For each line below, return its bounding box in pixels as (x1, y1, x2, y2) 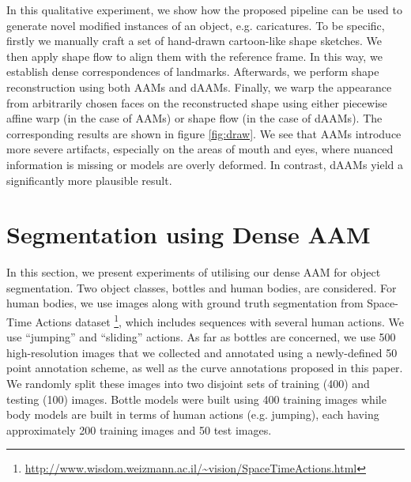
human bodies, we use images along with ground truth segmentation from (6, 295, 364, 311)
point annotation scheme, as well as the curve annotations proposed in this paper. (6, 360, 403, 376)
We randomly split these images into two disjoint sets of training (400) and (6, 375, 370, 392)
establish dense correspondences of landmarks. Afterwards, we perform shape (6, 63, 379, 80)
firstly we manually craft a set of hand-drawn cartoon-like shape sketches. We (6, 32, 382, 49)
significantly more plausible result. (6, 171, 172, 188)
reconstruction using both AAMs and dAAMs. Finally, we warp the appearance (6, 78, 392, 95)
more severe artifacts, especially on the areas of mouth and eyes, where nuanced (6, 141, 394, 157)
